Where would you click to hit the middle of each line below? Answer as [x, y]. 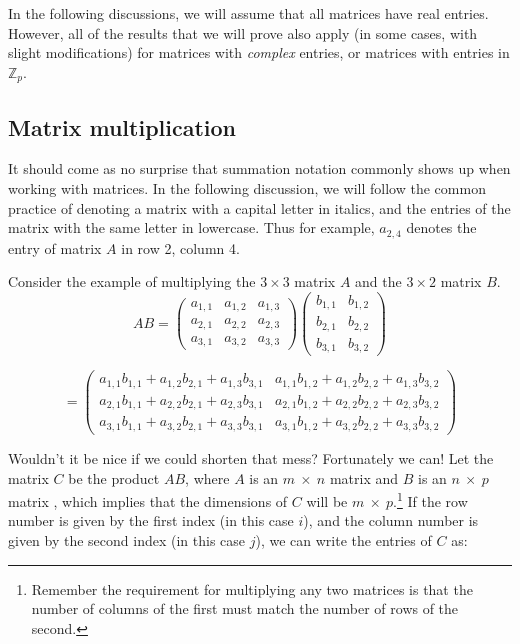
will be [327, 500]
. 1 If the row [430, 499]
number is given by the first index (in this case [151, 520]
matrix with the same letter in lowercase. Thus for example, [191, 227]
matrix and [364, 477]
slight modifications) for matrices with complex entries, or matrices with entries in [259, 52]
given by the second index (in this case [127, 539]
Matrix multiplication [122, 126]
